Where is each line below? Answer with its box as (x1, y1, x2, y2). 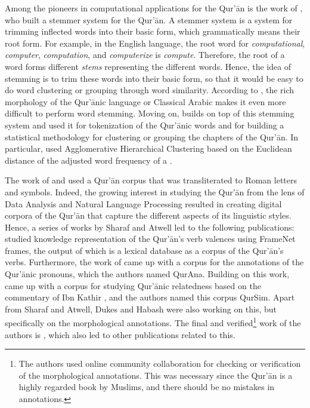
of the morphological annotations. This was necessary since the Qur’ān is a (18, 369, 293, 381)
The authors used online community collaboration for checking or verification (18, 357, 301, 370)
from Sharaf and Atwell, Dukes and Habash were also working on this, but (5, 302, 277, 315)
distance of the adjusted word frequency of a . (5, 154, 172, 166)
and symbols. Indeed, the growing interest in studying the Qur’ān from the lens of (5, 185, 305, 198)
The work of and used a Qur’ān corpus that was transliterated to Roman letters (5, 174, 297, 186)
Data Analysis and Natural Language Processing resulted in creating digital (5, 197, 282, 210)
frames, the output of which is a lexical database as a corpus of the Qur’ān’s (5, 244, 284, 256)
